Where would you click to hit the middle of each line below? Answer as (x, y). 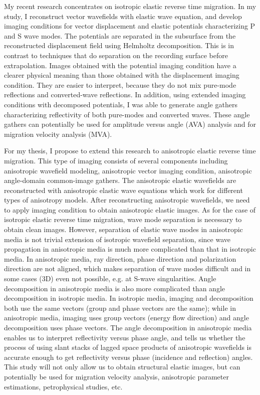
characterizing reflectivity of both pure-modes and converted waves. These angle (127, 114)
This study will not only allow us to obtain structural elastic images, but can (122, 367)
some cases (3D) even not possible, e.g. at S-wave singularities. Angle (110, 278)
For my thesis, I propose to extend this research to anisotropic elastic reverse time (130, 151)
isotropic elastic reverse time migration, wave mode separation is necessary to (123, 219)
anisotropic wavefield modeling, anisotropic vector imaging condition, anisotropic (128, 170)
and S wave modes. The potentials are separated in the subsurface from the (120, 35)
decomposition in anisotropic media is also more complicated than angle (114, 288)
